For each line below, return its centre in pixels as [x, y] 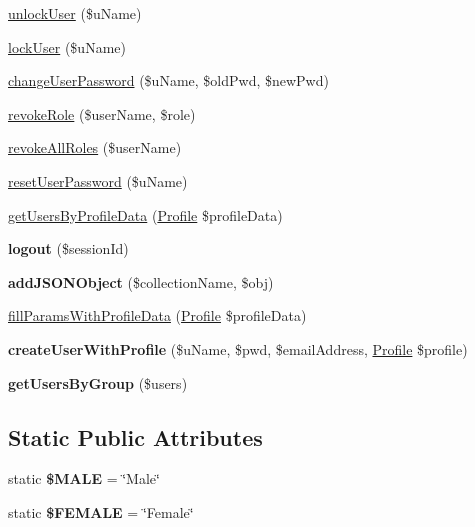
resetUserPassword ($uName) [98, 180]
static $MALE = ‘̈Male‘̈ [84, 478]
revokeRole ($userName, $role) [102, 113]
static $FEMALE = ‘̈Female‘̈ [101, 511]
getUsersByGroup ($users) [98, 382]
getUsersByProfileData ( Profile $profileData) [145, 214]
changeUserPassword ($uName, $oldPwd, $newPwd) [168, 80]
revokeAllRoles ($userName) [95, 147]
